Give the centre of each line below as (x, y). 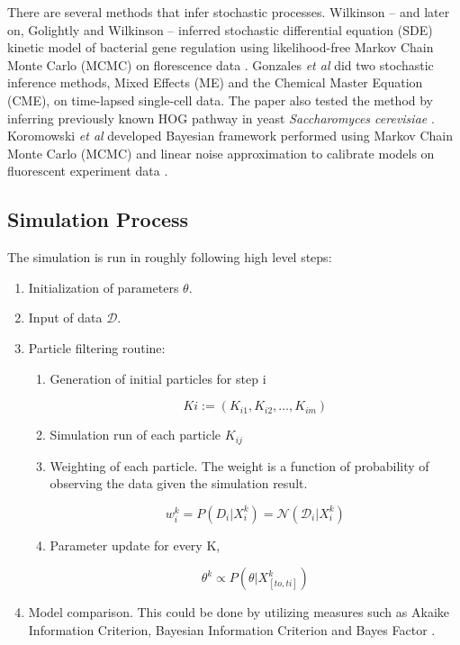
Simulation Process (98, 219)
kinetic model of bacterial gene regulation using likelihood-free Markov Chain (221, 47)
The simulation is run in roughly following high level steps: (170, 257)
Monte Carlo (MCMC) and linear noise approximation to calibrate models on (221, 153)
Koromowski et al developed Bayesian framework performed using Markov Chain (230, 136)
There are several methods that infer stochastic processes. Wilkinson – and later (229, 12)
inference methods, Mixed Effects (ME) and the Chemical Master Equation (215, 82)
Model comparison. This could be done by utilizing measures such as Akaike (239, 612)
